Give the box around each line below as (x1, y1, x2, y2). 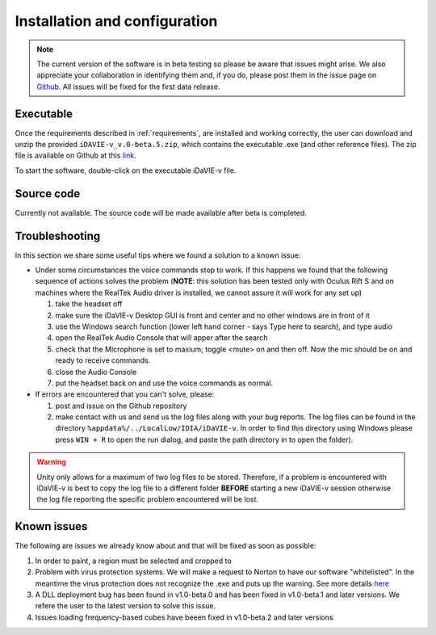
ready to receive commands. (55, 355, 151, 365)
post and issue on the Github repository (55, 401, 187, 410)
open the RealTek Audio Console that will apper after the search (55, 333, 268, 343)
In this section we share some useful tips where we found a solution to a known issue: (15, 250, 301, 260)
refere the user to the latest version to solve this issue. (35, 601, 216, 611)
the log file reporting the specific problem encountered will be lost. (36, 494, 258, 504)
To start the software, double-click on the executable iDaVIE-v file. (15, 166, 237, 175)
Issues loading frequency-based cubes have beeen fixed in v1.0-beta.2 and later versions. (35, 612, 335, 622)
